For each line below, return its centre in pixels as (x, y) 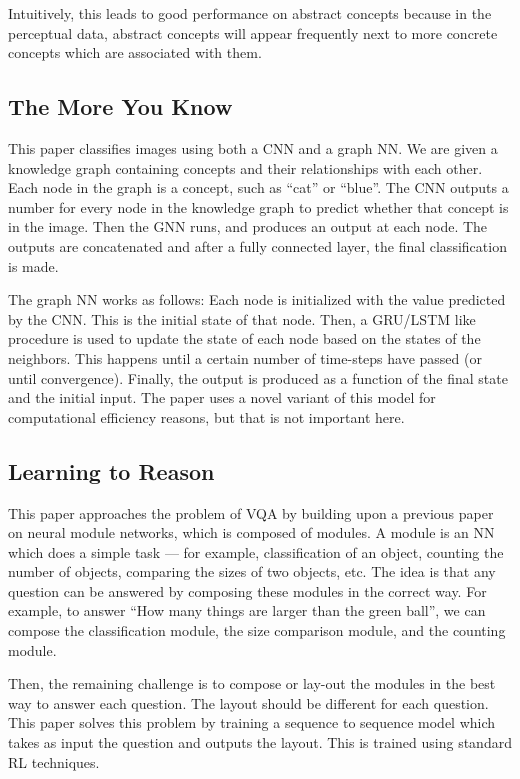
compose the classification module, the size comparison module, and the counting (257, 630)
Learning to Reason (111, 470)
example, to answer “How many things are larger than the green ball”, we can (247, 610)
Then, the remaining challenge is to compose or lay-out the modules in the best (252, 683)
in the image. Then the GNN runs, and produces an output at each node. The (248, 226)
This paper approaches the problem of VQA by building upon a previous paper (251, 512)
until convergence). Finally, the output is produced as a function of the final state (258, 377)
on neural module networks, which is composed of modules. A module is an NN (251, 532)
